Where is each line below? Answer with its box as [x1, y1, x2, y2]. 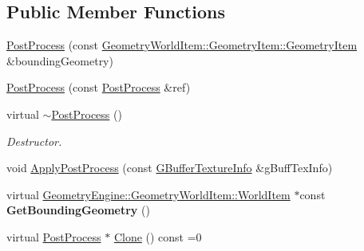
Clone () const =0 [113, 228, 202, 245]
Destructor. [6, 132, 62, 149]
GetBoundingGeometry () [6, 202, 150, 218]
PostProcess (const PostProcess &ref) [6, 79, 191, 96]
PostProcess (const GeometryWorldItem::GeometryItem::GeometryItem [6, 37, 358, 53]
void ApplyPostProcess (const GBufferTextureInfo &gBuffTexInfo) [6, 159, 333, 176]
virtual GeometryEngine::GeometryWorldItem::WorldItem [6, 186, 291, 202]
